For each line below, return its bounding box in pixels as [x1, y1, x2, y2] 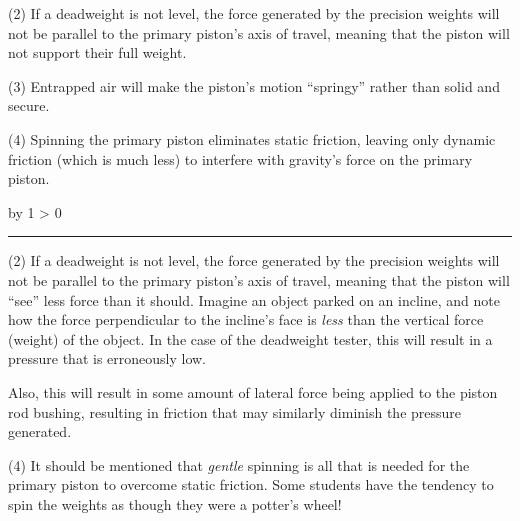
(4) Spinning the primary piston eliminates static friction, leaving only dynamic [8, 128, 496, 149]
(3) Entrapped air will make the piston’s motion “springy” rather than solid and [8, 75, 500, 96]
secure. [8, 95, 50, 116]
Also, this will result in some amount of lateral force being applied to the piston [8, 381, 498, 402]
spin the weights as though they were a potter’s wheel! [8, 493, 342, 514]
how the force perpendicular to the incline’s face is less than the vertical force [8, 309, 484, 330]
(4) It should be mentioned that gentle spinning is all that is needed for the [8, 454, 470, 475]
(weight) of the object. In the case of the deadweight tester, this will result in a [8, 328, 493, 349]
